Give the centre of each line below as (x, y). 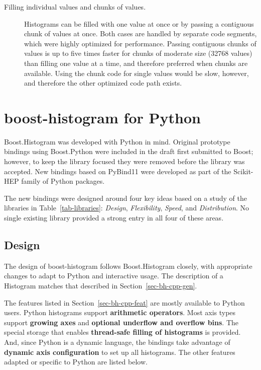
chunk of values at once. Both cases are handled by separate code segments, (141, 33)
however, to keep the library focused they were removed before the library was (124, 161)
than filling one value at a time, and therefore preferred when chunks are (136, 63)
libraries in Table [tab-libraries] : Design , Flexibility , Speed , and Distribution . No (127, 208)
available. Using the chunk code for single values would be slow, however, (137, 73)
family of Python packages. (63, 181)
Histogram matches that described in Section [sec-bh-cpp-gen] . (101, 286)
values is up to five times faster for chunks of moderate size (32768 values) (138, 53)
